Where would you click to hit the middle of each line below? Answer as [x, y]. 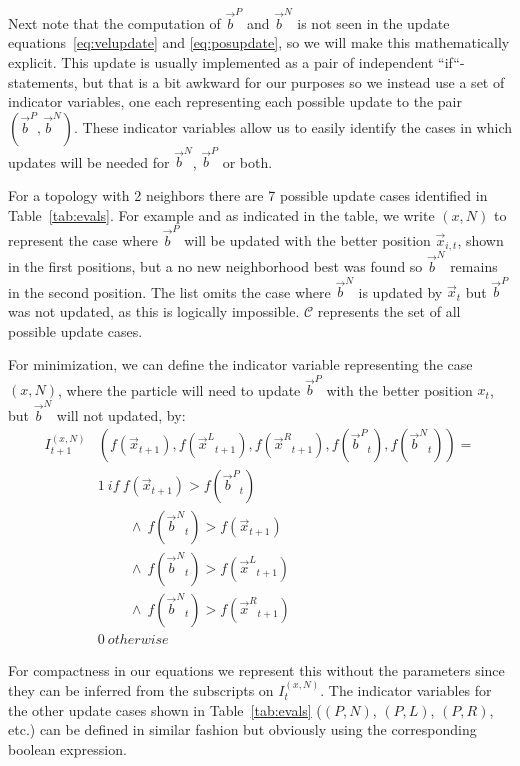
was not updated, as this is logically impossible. [154, 310]
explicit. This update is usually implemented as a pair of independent [221, 61]
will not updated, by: [121, 414]
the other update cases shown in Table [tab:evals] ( [165, 709]
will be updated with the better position [307, 239]
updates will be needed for [89, 161]
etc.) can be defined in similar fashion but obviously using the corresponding [242, 729]
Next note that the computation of [114, 22]
